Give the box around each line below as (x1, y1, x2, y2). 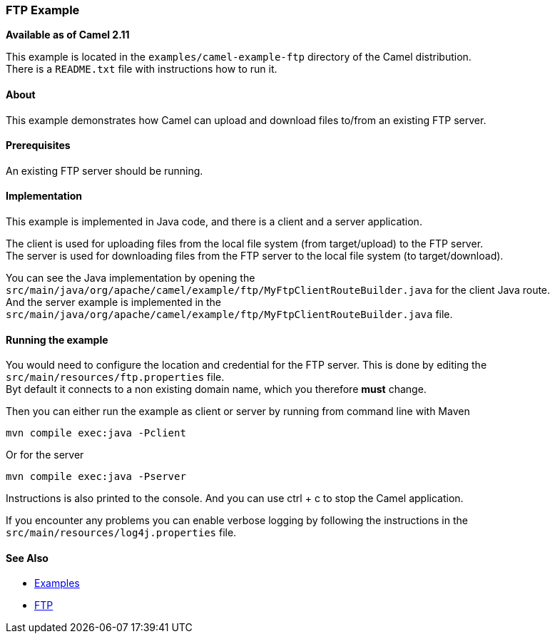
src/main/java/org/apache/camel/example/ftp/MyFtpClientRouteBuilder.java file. (6, 308, 453, 321)
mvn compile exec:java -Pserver (6, 471, 186, 483)
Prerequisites (6, 139, 71, 152)
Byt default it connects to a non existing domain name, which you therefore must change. (6, 383, 427, 396)
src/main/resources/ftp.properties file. (6, 371, 225, 384)
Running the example (6, 333, 108, 346)
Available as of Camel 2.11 (6, 29, 130, 41)
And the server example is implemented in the (6, 296, 222, 309)
